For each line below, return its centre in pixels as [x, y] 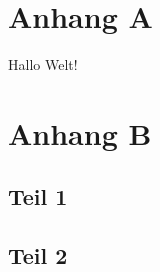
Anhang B [80, 132]
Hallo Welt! [43, 64]
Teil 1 [38, 196]
